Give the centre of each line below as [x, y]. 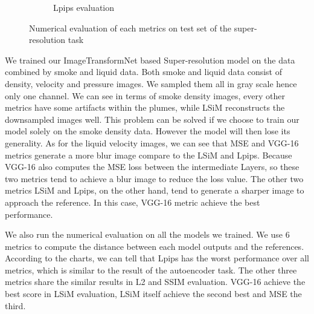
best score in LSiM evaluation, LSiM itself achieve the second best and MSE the [153, 294]
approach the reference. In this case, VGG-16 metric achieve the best [133, 202]
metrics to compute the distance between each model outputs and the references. [155, 246]
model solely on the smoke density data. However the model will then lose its [148, 131]
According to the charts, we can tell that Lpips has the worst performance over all [157, 258]
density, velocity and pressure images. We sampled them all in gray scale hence [151, 83]
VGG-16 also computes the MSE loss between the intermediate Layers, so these [152, 167]
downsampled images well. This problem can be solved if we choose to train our [152, 119]
